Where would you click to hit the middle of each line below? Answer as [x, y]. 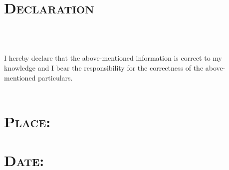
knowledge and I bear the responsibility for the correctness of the [104, 67]
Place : [27, 121]
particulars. [55, 77]
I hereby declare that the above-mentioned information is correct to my [113, 58]
